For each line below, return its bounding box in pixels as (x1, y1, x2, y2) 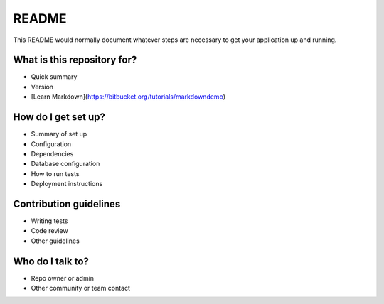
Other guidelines (31, 237, 80, 245)
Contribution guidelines (13, 197, 121, 210)
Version (31, 82, 53, 91)
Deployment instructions (31, 180, 103, 188)
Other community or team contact (31, 284, 131, 293)
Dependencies (31, 149, 74, 158)
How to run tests (31, 169, 80, 178)
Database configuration (31, 160, 100, 168)
